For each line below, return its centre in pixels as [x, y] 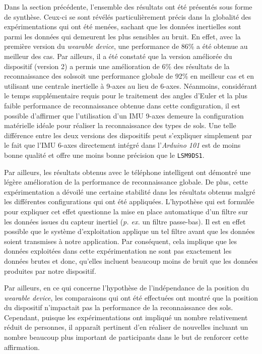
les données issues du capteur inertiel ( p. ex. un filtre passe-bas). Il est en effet [125, 221]
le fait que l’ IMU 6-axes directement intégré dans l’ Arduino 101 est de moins [122, 145]
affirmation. [22, 347]
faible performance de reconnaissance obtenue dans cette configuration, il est [122, 105]
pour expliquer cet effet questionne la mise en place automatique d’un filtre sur [126, 211]
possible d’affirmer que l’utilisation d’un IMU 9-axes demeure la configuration [124, 115]
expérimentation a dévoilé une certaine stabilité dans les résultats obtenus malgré [130, 191]
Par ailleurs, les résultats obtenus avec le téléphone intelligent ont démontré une [127, 172]
